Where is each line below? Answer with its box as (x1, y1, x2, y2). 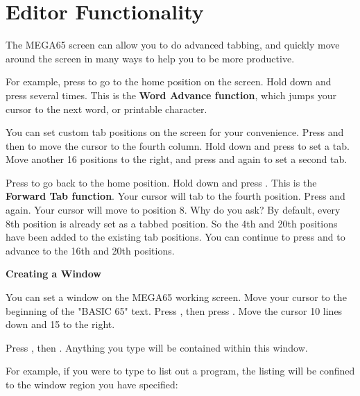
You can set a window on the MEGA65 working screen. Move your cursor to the (6, 290, 347, 304)
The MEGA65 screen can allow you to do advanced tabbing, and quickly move (6, 37, 340, 52)
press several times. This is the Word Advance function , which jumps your (6, 87, 337, 102)
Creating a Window (6, 266, 101, 281)
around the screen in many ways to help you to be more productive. (6, 51, 295, 65)
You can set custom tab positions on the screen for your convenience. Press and (6, 125, 344, 139)
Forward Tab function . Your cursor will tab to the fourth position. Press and (6, 189, 345, 203)
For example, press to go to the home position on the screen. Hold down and (6, 74, 332, 89)
